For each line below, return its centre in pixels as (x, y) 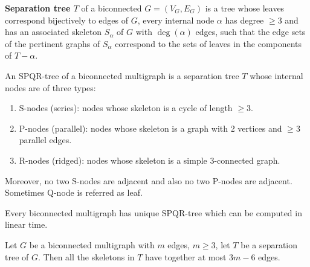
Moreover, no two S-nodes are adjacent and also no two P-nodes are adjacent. (149, 180)
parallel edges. (45, 140)
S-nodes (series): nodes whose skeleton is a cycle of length (126, 108)
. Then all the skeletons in (86, 256)
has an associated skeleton (53, 32)
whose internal (276, 75)
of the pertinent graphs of (53, 43)
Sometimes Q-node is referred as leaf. (74, 192)
